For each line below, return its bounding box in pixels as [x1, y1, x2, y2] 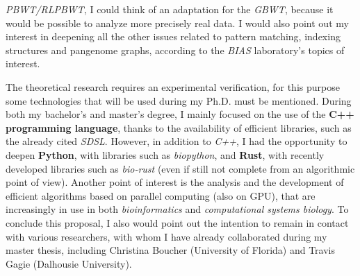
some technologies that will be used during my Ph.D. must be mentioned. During [6, 93, 352, 107]
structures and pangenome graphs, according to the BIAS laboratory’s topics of [6, 42, 345, 57]
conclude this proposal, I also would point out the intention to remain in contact [6, 215, 349, 230]
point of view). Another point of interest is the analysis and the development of [6, 175, 344, 189]
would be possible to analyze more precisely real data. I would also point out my [6, 15, 349, 30]
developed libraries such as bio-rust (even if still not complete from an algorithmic [6, 161, 355, 175]
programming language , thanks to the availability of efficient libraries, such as [6, 120, 352, 135]
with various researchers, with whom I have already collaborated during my [6, 229, 327, 243]
